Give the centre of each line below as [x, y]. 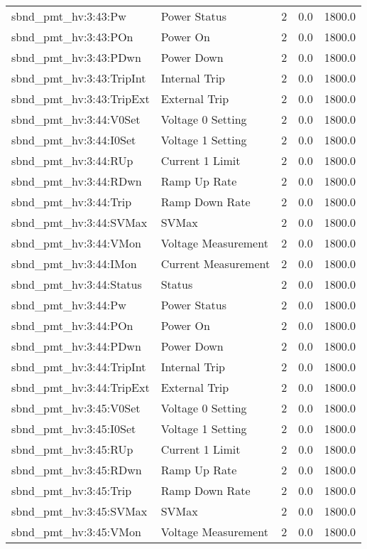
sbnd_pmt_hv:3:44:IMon [74, 263]
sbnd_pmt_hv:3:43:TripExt [81, 98]
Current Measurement [215, 263]
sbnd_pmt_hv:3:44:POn [72, 325]
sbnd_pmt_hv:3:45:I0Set [74, 428]
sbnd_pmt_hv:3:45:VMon [76, 532]
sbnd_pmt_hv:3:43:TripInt [79, 78]
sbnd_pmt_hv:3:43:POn [72, 37]
